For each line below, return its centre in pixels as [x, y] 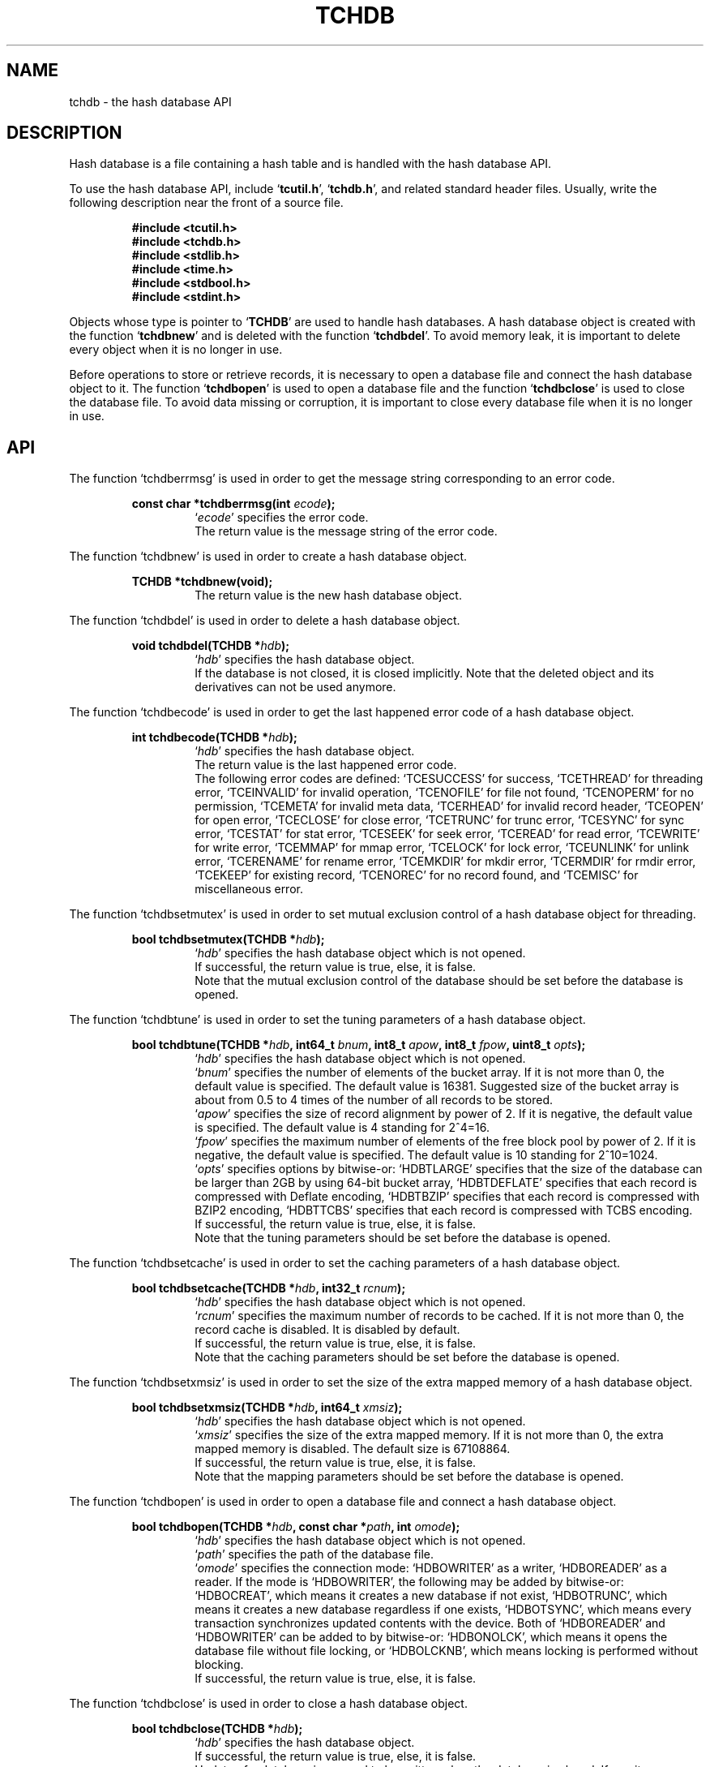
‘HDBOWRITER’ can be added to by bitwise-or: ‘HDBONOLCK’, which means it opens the [431, 1637]
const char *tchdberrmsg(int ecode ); [233, 504]
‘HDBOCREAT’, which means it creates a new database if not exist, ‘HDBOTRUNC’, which [431, 1596]
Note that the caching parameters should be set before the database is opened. [407, 1357]
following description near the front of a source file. [206, 203]
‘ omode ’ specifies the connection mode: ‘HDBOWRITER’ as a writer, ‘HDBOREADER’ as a [431, 1568]
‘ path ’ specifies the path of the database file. [314, 1554]
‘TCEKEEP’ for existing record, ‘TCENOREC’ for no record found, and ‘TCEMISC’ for [417, 875]
